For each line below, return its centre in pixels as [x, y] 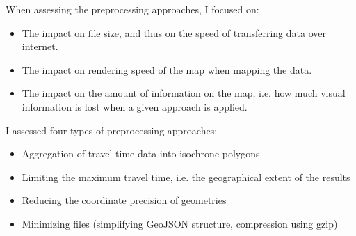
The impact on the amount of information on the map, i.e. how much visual [184, 93]
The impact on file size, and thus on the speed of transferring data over [174, 32]
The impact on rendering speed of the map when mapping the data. [167, 69]
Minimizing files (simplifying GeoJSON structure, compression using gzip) [180, 223]
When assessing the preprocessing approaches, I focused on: [132, 9]
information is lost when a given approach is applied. [135, 106]
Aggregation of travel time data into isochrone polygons [141, 154]
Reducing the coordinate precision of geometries [124, 200]
